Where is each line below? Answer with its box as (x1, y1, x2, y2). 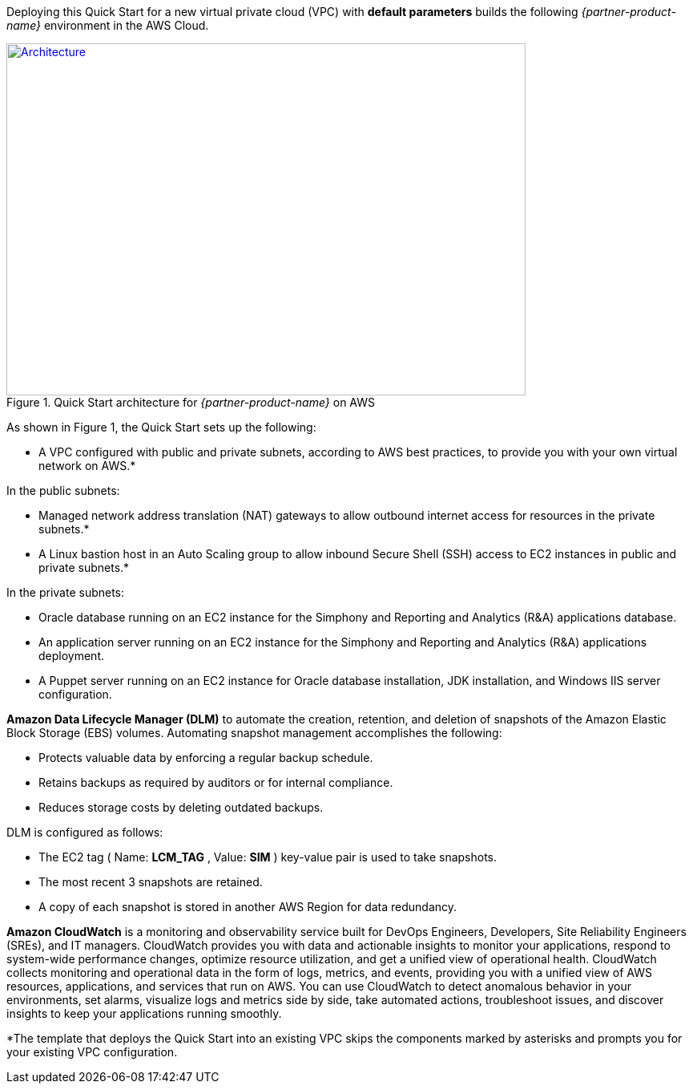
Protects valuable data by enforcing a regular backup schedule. (38, 751, 373, 764)
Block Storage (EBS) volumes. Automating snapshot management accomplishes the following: (6, 726, 502, 739)
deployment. (38, 649, 104, 663)
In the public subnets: (6, 484, 120, 497)
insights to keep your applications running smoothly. (6, 1007, 282, 1020)
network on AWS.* (38, 459, 136, 472)
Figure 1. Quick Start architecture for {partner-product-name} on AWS (6, 395, 375, 409)
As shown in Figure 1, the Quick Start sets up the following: (6, 420, 316, 434)
